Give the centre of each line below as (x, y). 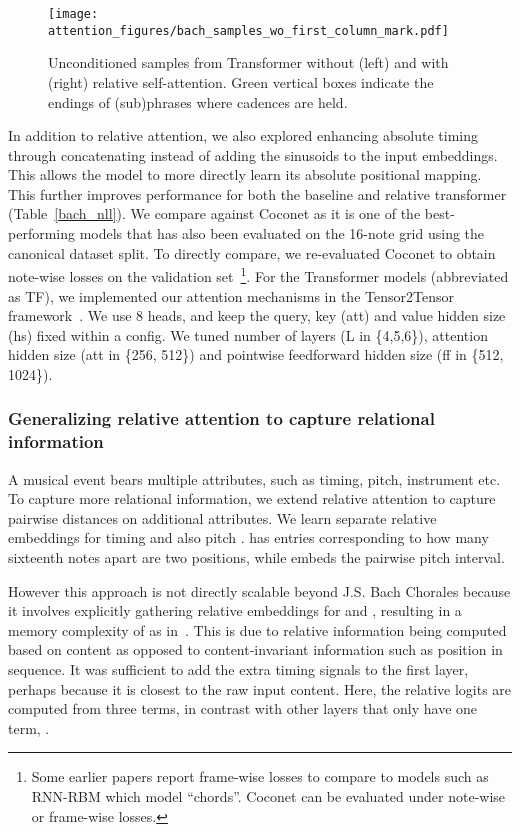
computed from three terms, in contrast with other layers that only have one (243, 708)
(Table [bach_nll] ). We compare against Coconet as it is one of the (214, 213)
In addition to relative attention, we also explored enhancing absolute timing (243, 135)
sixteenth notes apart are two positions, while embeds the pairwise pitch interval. (256, 556)
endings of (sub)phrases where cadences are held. (198, 101)
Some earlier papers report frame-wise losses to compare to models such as (260, 776)
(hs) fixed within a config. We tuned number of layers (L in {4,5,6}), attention (248, 334)
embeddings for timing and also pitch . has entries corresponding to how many (248, 537)
